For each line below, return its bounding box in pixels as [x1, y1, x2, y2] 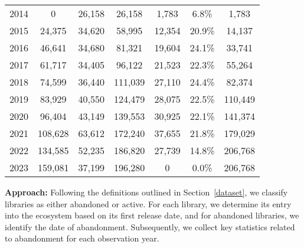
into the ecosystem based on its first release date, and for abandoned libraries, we [5, 209, 299, 221]
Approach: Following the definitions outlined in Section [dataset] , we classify [5, 186, 288, 198]
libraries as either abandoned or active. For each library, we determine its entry [5, 197, 292, 210]
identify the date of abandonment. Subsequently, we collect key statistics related [5, 220, 295, 233]
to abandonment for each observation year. [5, 232, 159, 244]
